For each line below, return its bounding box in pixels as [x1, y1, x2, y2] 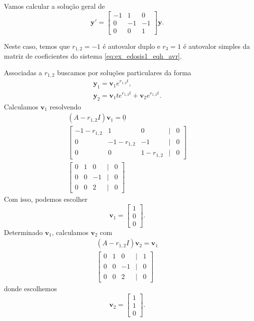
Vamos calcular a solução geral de [4, 1, 105, 11]
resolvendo [49, 101, 81, 111]
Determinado [4, 227, 43, 237]
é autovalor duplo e [102, 41, 161, 51]
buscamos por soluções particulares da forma [57, 67, 191, 77]
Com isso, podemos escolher [4, 193, 88, 204]
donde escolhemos [4, 283, 57, 294]
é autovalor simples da [183, 41, 250, 51]
